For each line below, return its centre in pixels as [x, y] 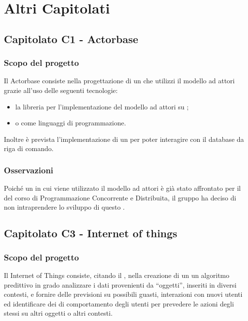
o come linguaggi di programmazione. [71, 123]
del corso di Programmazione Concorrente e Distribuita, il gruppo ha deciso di [120, 197]
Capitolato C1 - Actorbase [71, 38]
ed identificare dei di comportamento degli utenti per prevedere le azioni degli [119, 303]
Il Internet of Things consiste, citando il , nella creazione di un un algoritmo [117, 275]
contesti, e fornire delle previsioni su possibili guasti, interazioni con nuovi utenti [123, 294]
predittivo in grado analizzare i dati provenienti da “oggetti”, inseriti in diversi [120, 284]
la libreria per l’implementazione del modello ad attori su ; [102, 106]
